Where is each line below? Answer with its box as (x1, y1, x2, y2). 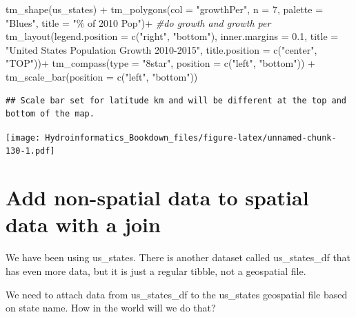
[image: (6, 132, 41, 143)
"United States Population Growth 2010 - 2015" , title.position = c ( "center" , (6, 42, 317, 57)
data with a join (6, 210, 161, 238)
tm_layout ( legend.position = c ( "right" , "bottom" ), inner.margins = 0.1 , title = (6, 29, 339, 43)
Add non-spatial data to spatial (6, 183, 309, 212)
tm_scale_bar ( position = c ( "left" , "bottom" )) (6, 69, 198, 83)
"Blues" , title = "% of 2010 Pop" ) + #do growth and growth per (6, 15, 271, 30)
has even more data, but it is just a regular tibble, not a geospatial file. (6, 263, 306, 278)
